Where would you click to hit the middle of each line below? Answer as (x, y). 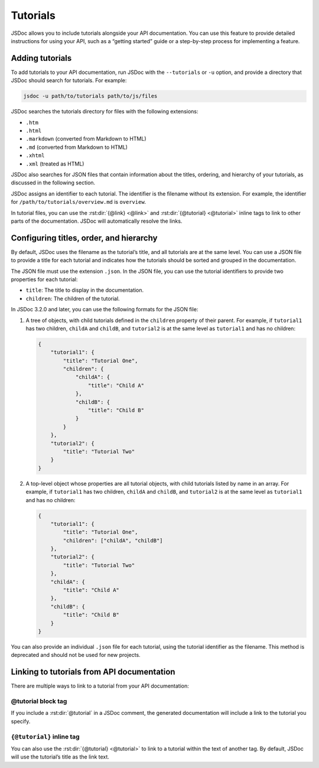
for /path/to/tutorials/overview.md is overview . (79, 202)
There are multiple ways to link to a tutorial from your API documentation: (100, 686)
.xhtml (35, 156)
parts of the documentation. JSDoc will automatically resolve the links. (97, 221)
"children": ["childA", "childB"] (113, 540)
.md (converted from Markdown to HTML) (77, 147)
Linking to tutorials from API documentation (93, 672)
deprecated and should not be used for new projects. (76, 655)
